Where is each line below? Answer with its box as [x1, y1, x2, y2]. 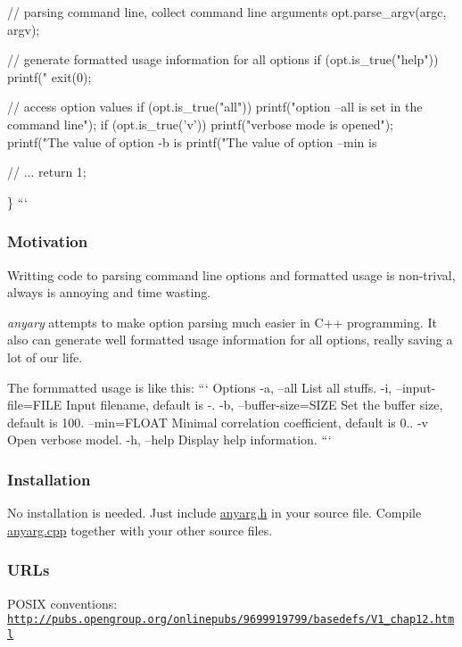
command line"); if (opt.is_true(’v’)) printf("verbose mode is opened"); [7, 114, 393, 133]
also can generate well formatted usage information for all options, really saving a [7, 330, 453, 349]
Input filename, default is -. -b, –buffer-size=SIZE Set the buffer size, [65, 395, 443, 414]
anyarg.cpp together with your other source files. [7, 520, 273, 539]
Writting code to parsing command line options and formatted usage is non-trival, [7, 265, 456, 284]
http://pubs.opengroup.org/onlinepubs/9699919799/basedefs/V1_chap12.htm [7, 613, 455, 626]
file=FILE [7, 395, 62, 414]
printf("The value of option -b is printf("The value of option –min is [7, 132, 377, 151]
